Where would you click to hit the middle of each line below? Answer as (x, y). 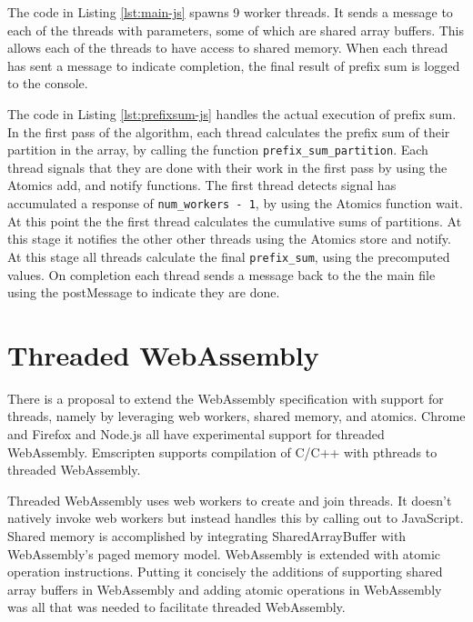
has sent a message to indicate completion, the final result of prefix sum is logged (234, 65)
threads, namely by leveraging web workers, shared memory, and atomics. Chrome (236, 416)
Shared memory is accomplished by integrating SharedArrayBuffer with (207, 535)
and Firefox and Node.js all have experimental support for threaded (196, 434)
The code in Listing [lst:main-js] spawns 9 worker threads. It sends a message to (230, 12)
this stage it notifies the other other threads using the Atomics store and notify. (229, 239)
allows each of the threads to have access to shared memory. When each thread (228, 48)
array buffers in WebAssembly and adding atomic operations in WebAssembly (225, 589)
